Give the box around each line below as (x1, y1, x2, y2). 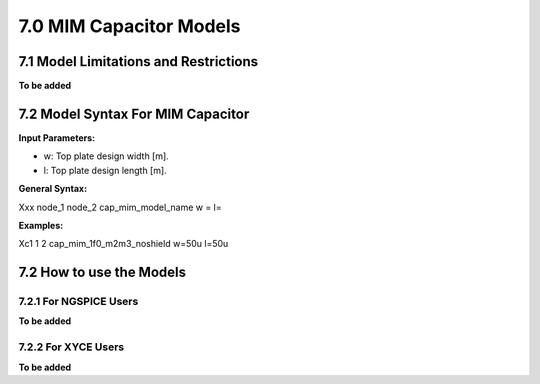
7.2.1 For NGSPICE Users (18, 295, 139, 309)
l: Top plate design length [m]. (43, 164, 167, 176)
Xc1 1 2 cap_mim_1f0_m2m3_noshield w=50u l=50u (18, 238, 229, 250)
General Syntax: (18, 183, 88, 195)
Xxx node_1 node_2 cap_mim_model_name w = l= (18, 201, 222, 213)
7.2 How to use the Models (18, 264, 187, 281)
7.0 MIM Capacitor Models (18, 15, 241, 37)
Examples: (18, 219, 64, 231)
